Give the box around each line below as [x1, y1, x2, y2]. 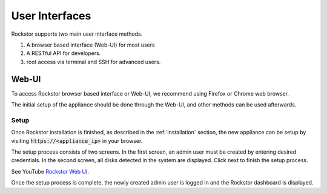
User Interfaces [11, 9, 91, 22]
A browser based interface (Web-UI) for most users [26, 41, 155, 48]
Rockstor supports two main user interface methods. [11, 30, 143, 38]
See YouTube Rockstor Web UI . [11, 168, 89, 175]
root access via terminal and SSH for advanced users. [26, 58, 161, 65]
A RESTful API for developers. [26, 50, 101, 57]
